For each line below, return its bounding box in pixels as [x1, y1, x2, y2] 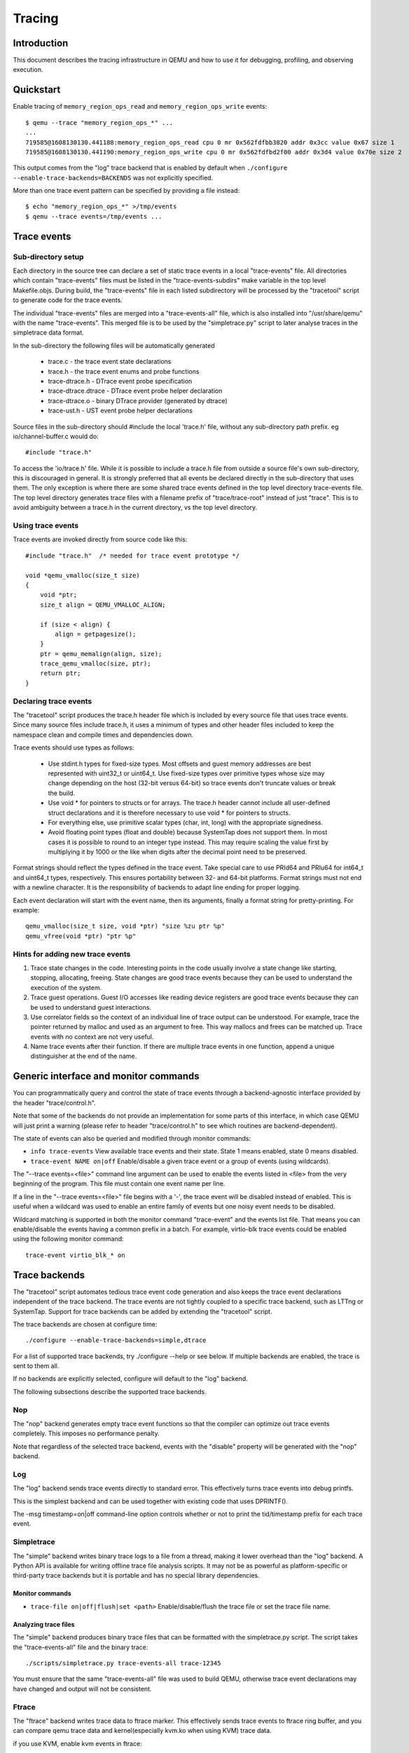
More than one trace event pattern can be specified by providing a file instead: [13, 187, 240, 195]
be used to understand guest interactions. [30, 1003, 152, 1011]
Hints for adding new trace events [13, 949, 131, 959]
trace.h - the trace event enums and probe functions [48, 367, 200, 375]
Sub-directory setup [13, 252, 84, 262]
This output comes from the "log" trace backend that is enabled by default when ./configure [13, 163, 288, 172]
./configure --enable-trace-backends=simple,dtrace [25, 1336, 207, 1344]
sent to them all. [13, 1362, 60, 1370]
